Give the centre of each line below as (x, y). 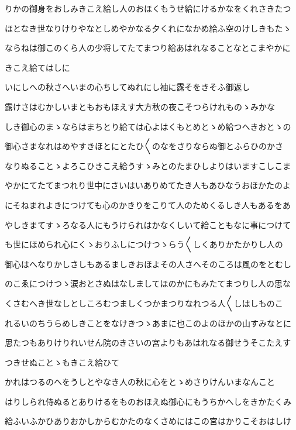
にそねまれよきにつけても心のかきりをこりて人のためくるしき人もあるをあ (148, 204)
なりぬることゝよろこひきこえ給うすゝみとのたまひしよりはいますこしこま (148, 165)
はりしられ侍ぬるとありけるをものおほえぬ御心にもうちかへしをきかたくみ (148, 401)
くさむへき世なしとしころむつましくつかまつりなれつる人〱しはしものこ (144, 303)
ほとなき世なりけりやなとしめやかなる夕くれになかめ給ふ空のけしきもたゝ (148, 28)
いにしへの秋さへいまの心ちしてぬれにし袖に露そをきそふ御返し (128, 87)
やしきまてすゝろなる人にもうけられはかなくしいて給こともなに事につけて (148, 224)
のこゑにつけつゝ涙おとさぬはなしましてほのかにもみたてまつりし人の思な (148, 283)
